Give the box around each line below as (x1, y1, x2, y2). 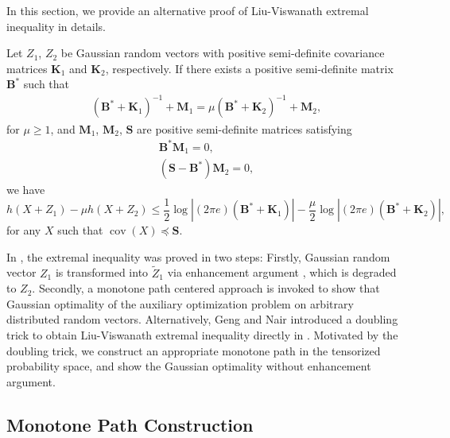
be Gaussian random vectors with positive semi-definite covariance (60, 45, 385, 61)
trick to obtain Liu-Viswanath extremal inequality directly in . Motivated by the (6, 326, 398, 343)
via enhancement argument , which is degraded (167, 264, 397, 281)
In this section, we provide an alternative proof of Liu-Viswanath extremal (6, 2, 369, 18)
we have (6, 181, 45, 198)
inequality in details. (6, 17, 106, 34)
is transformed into (55, 264, 149, 281)
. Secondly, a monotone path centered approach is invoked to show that (32, 280, 380, 297)
